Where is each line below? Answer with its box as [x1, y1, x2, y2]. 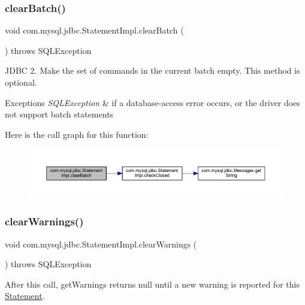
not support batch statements [5, 108, 114, 120]
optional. [5, 76, 37, 88]
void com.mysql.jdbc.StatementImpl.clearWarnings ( [5, 237, 197, 250]
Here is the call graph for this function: [5, 128, 149, 140]
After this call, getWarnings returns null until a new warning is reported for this [5, 277, 300, 290]
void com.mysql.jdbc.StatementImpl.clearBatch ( [5, 24, 184, 37]
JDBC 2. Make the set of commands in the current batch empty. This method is [5, 64, 300, 77]
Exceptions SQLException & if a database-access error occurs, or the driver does [5, 96, 300, 108]
